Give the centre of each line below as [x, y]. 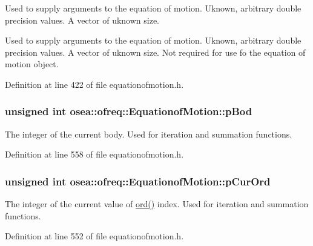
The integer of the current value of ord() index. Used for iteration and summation [157, 204]
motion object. [32, 64]
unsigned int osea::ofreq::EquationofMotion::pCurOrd [138, 181]
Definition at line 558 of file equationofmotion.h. [94, 154]
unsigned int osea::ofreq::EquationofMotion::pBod [129, 111]
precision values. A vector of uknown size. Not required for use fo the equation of [155, 52]
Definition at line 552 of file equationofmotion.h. [94, 236]
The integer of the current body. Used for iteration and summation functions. [149, 134]
